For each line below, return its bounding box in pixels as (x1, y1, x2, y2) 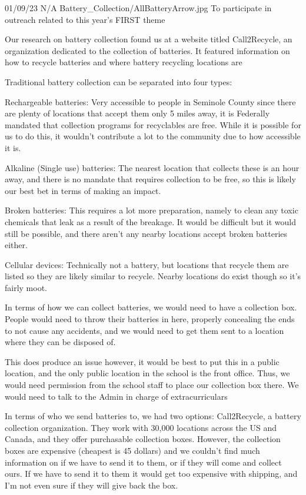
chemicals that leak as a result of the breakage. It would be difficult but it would (5, 215, 296, 228)
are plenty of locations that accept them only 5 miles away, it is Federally (5, 107, 270, 119)
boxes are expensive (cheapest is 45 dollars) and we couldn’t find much (5, 444, 260, 456)
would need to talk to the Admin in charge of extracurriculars (5, 390, 228, 402)
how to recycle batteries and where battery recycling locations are (5, 56, 242, 68)
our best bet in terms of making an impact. (5, 184, 161, 196)
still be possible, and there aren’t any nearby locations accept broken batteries (5, 227, 288, 239)
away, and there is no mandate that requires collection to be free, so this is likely (5, 173, 296, 185)
